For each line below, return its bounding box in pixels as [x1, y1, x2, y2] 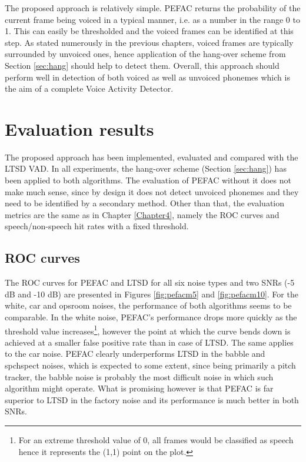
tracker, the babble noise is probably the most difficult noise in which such [5, 370, 274, 383]
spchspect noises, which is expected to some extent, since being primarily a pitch [5, 359, 296, 371]
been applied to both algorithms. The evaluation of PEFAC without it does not [5, 174, 291, 186]
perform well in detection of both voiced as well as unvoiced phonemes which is [5, 71, 290, 83]
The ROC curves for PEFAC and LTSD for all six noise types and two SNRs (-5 [5, 276, 295, 289]
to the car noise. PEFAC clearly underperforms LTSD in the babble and [5, 347, 265, 360]
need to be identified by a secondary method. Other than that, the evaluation [5, 197, 285, 209]
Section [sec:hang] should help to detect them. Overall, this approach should [5, 59, 280, 71]
